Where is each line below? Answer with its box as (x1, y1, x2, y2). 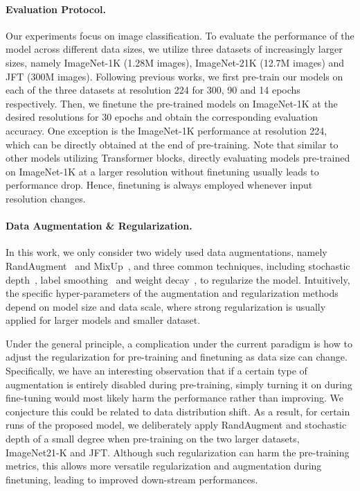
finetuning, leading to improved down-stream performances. (6, 472, 258, 486)
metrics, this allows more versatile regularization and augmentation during (6, 458, 322, 473)
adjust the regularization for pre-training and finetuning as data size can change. (6, 350, 348, 364)
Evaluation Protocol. (6, 1, 106, 16)
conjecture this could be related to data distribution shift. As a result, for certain (6, 404, 350, 418)
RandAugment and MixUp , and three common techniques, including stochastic (6, 258, 350, 273)
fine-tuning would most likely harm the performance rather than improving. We (6, 390, 344, 405)
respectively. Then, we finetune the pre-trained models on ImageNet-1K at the (6, 96, 338, 110)
